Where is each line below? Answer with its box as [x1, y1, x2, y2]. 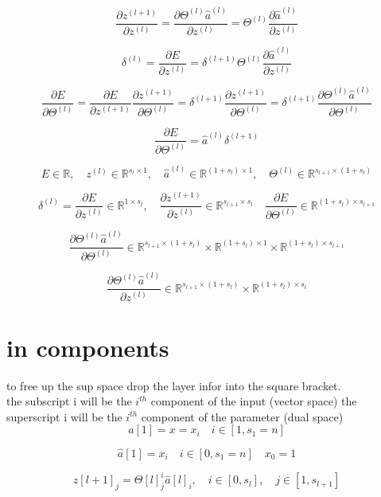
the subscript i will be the [6, 393, 132, 409]
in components [6, 331, 169, 363]
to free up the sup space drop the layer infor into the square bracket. [6, 377, 341, 393]
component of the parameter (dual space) [141, 408, 344, 425]
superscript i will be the [6, 408, 122, 425]
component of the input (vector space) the [150, 393, 357, 409]
